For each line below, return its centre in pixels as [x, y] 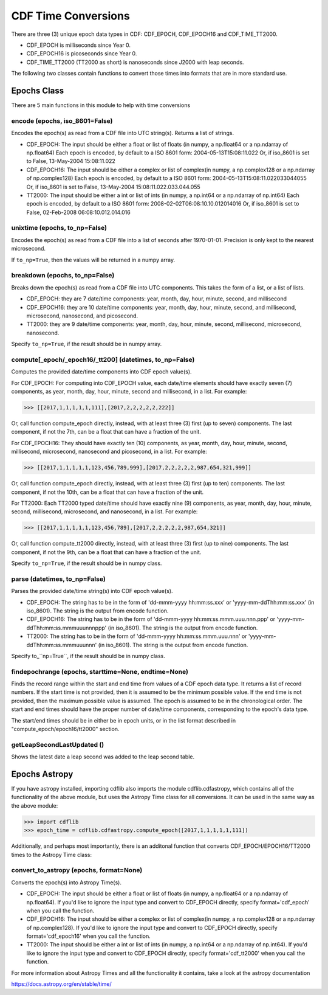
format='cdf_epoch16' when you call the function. [89, 936]
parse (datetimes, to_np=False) [58, 579]
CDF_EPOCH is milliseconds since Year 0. [78, 45]
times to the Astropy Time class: [52, 855]
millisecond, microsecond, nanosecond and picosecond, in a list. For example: [109, 452]
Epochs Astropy [42, 774]
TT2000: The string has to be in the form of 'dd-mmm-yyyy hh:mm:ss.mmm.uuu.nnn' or [137, 636]
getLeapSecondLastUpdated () [58, 744]
